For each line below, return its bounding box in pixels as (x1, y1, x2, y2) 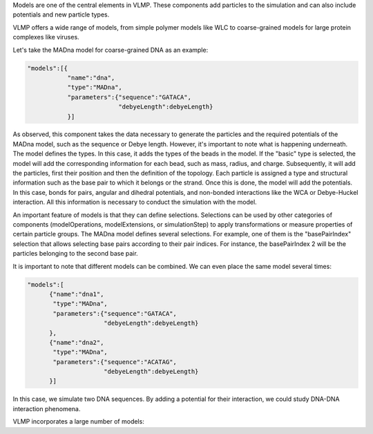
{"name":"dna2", (49, 339, 104, 346)
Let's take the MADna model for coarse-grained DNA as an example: (12, 46, 209, 54)
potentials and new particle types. (12, 10, 110, 19)
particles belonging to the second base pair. (12, 249, 138, 258)
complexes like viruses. (12, 33, 79, 41)
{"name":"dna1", (49, 290, 104, 298)
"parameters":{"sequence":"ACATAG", (52, 358, 178, 366)
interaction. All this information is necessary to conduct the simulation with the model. (12, 198, 257, 207)
